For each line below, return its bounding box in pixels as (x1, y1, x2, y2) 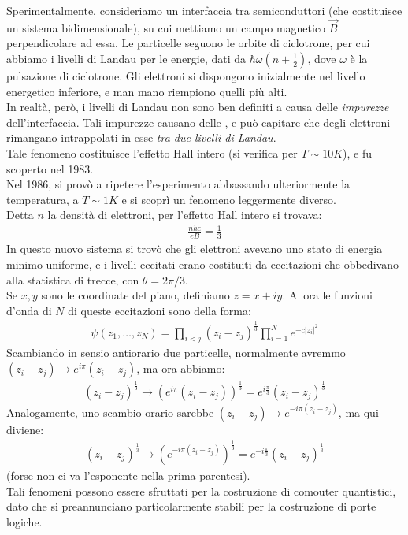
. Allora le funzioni (282, 287, 373, 303)
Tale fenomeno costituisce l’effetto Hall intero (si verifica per (6, 144, 298, 161)
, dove (307, 50, 336, 66)
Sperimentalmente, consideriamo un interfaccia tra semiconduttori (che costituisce (6, 2, 402, 18)
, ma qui (338, 403, 379, 420)
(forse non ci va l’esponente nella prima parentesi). (6, 466, 250, 483)
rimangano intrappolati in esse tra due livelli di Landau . (6, 129, 276, 146)
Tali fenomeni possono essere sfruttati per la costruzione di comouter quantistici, (6, 482, 396, 499)
